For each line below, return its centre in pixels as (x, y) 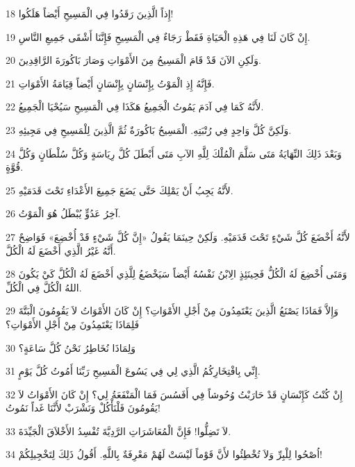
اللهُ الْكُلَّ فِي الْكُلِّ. (44, 287)
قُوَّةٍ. (15, 167)
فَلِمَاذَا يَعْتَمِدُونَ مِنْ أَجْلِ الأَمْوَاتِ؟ (73, 324)
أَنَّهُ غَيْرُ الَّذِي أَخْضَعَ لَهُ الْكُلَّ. (61, 250)
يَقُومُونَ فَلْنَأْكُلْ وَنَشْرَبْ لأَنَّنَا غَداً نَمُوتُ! (83, 408)
